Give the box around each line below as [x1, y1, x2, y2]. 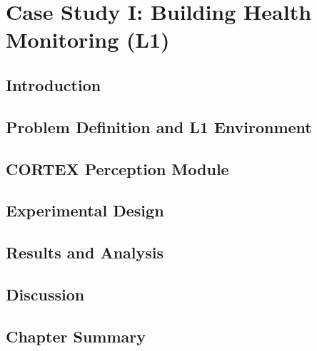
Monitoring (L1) [6, 25, 170, 54]
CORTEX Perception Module [6, 157, 229, 179]
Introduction [6, 73, 101, 95]
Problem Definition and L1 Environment [6, 115, 312, 137]
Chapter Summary [6, 325, 146, 347]
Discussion [6, 283, 85, 305]
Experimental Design [6, 199, 164, 221]
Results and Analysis [6, 241, 164, 263]
